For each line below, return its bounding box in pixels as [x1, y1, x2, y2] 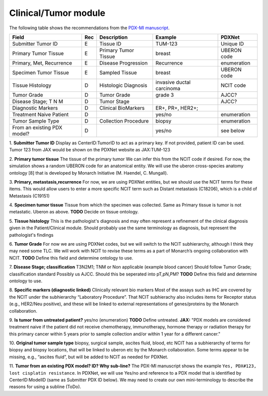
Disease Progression [99, 60, 148, 66]
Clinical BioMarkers [99, 104, 145, 111]
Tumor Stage [99, 98, 130, 105]
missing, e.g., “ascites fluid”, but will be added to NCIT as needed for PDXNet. [9, 354, 169, 360]
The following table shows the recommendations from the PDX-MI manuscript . [9, 25, 170, 31]
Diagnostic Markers [12, 104, 58, 111]
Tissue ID [99, 40, 122, 47]
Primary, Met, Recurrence [12, 60, 72, 66]
